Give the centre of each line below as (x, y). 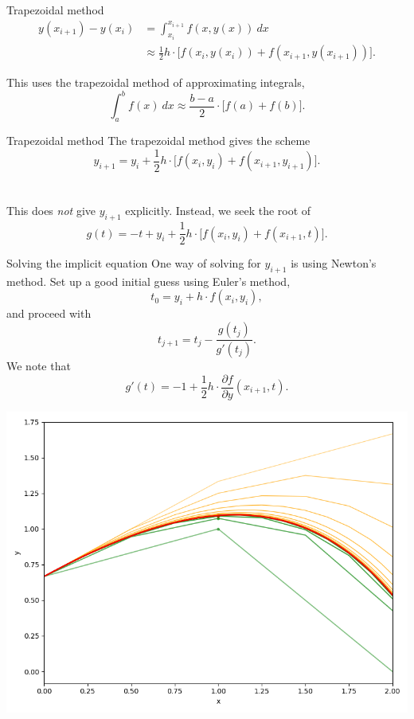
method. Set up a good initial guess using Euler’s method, (148, 281)
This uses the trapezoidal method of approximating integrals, (156, 82)
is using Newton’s (334, 263)
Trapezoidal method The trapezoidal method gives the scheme (158, 140)
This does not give (51, 211)
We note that (39, 365)
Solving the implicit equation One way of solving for (134, 263)
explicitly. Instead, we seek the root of (218, 211)
